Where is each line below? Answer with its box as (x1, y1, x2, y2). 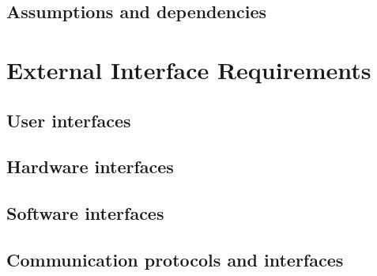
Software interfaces (6, 201, 164, 225)
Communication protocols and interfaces (6, 247, 344, 271)
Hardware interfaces (6, 154, 174, 179)
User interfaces (6, 108, 131, 132)
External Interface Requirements (6, 53, 371, 85)
